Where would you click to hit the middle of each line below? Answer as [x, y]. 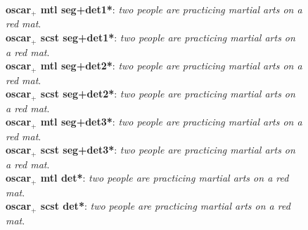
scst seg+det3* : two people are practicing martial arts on [168, 150]
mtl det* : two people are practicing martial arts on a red [165, 178]
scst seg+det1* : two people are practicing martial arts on [168, 38]
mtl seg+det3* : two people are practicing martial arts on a [171, 122]
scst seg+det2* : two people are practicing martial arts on [168, 94]
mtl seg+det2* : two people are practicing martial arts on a [171, 66]
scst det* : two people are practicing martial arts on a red [165, 206]
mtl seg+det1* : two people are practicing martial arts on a [171, 9]
